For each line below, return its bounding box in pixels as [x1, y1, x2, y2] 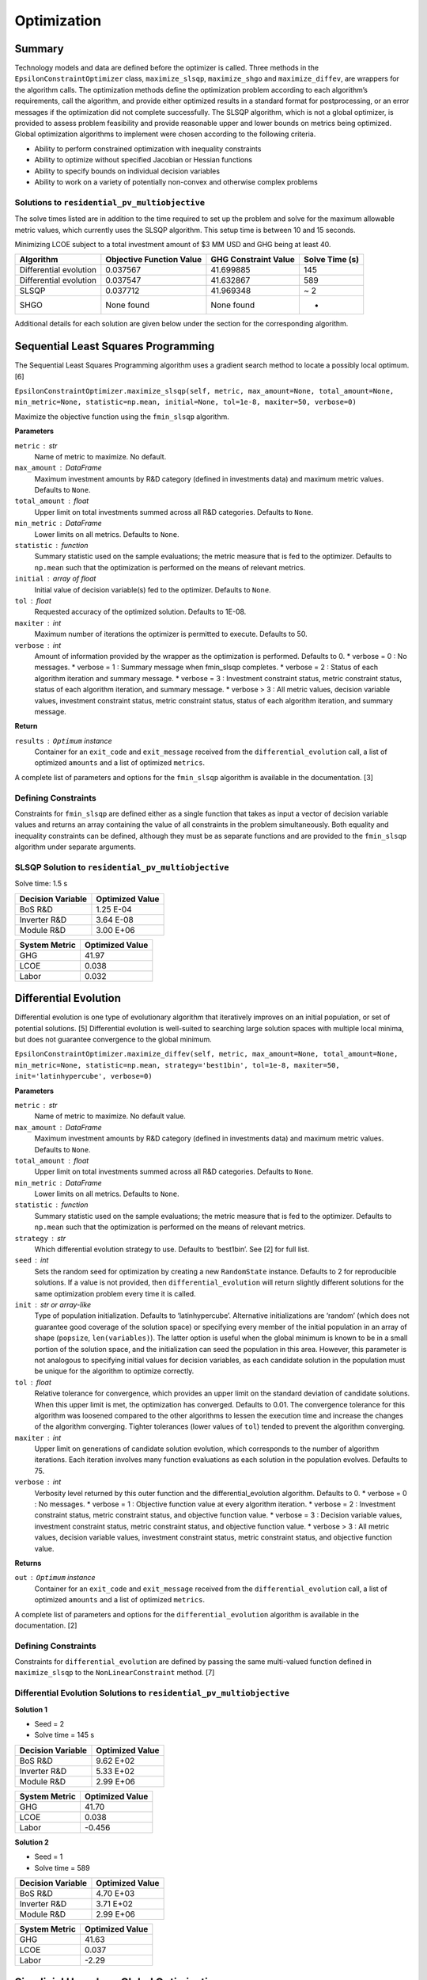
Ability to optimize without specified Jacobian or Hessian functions [34, 155, 253, 165]
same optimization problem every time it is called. [34, 1289, 197, 1298]
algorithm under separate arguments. [14, 842, 136, 851]
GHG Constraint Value [210, 254, 296, 265]
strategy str [14, 1233, 66, 1243]
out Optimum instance [14, 1573, 96, 1582]
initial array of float [14, 574, 96, 584]
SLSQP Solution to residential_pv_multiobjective [14, 862, 229, 873]
